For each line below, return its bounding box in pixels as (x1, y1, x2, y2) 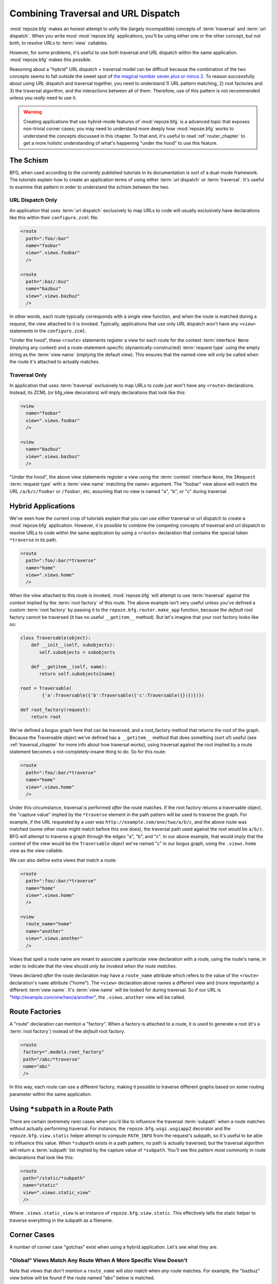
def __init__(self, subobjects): (31, 642, 115, 648)
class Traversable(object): (20, 635, 91, 641)
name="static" (23, 1182, 58, 1188)
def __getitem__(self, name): (31, 664, 107, 670)
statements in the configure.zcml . (9, 328, 87, 334)
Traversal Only (9, 371, 47, 379)
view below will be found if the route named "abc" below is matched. (9, 1275, 155, 1281)
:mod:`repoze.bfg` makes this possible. (9, 56, 92, 63)
